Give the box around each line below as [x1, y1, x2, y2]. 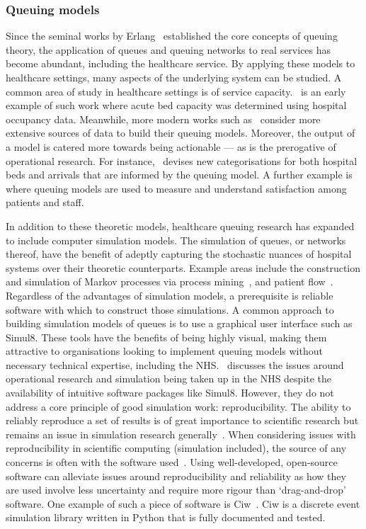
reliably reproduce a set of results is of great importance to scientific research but [6, 413, 359, 428]
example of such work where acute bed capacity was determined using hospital [6, 98, 347, 113]
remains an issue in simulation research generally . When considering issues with [6, 426, 356, 441]
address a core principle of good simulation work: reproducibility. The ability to [6, 399, 351, 414]
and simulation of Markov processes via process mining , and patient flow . [6, 274, 333, 289]
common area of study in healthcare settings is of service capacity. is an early [6, 84, 346, 98]
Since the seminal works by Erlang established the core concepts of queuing [6, 28, 338, 43]
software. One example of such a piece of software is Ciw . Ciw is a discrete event [6, 496, 360, 511]
